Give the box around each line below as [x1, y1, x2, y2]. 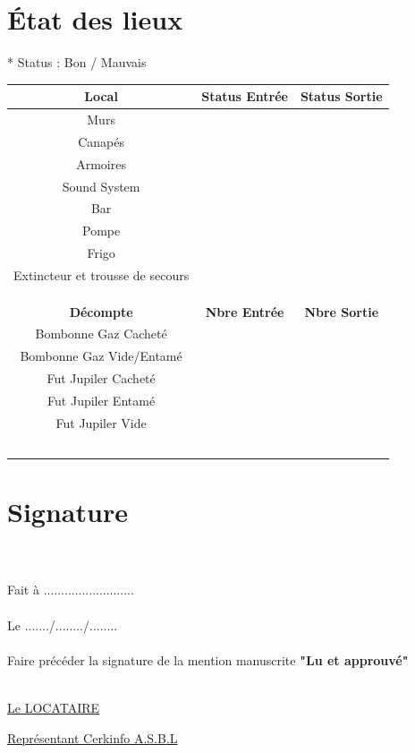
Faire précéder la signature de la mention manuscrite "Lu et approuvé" [7, 650, 409, 669]
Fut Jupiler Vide [55, 413, 147, 432]
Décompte [69, 302, 133, 321]
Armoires [76, 154, 126, 173]
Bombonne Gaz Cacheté [35, 324, 167, 343]
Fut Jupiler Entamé [47, 390, 156, 409]
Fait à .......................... [7, 580, 134, 599]
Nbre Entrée [205, 302, 284, 321]
